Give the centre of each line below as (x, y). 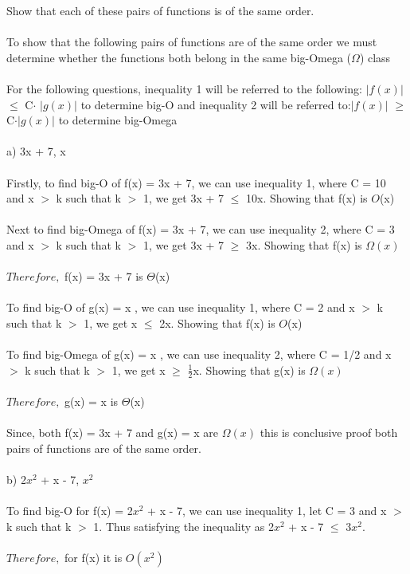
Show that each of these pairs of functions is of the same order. (160, 10)
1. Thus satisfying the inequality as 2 (184, 526)
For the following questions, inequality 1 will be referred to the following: (184, 88)
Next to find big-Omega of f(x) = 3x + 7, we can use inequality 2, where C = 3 (201, 229)
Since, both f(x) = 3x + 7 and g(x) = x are (113, 432)
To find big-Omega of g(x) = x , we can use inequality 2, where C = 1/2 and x (199, 354)
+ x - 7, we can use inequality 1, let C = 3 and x (267, 511)
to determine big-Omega (118, 120)
